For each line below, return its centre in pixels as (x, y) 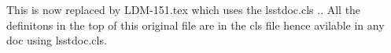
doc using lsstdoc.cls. (57, 40)
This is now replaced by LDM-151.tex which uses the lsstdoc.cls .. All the (184, 9)
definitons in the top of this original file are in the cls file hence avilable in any (195, 25)
